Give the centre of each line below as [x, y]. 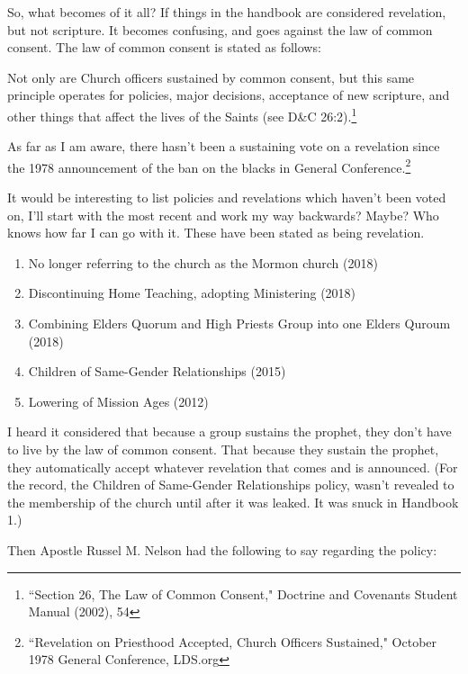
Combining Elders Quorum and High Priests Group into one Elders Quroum [239, 324]
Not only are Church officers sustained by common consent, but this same [211, 77]
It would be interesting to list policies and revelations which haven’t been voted [227, 198]
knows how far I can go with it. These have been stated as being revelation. [216, 233]
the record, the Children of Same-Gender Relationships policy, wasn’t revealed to [231, 485]
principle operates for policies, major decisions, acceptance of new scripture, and [229, 95]
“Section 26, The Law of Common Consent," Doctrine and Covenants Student [243, 593]
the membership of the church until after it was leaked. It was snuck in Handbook [233, 502]
